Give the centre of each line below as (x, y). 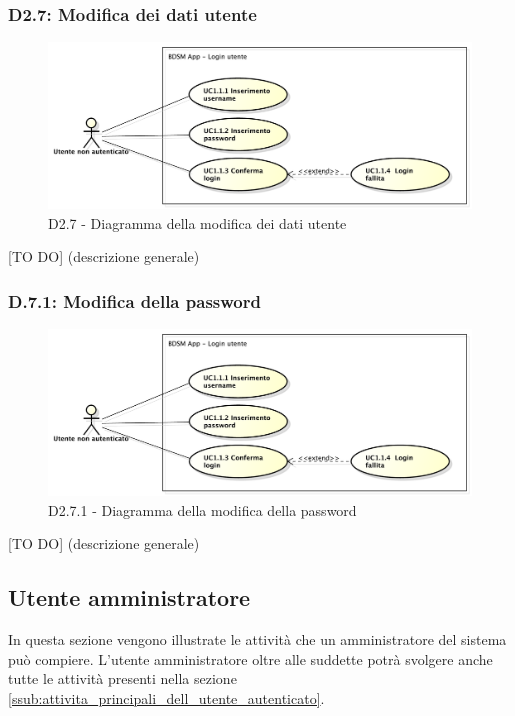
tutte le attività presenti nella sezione (122, 678)
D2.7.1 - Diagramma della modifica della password (202, 509)
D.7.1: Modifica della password (134, 300)
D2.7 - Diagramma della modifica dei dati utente (197, 222)
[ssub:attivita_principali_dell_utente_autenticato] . (166, 697)
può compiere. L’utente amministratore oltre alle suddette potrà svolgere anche (250, 658)
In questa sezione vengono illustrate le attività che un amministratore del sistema (257, 638)
